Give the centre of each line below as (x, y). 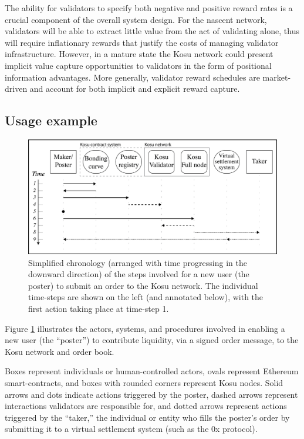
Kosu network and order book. (60, 351)
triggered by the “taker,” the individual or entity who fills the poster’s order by (147, 417)
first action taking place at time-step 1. (99, 308)
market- (277, 77)
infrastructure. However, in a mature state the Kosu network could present (139, 54)
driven (16, 89)
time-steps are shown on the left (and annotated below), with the (146, 297)
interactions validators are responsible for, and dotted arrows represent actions (146, 406)
